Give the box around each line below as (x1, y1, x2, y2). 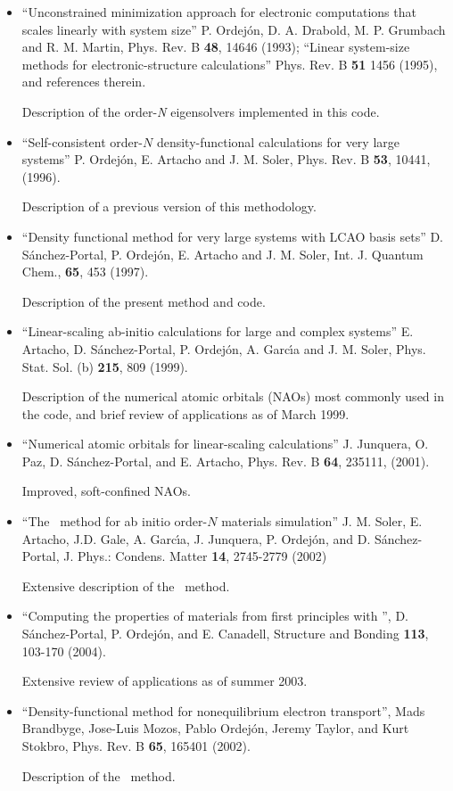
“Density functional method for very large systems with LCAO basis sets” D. (21, 227, 444, 245)
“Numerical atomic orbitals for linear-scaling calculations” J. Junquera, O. (21, 434, 429, 453)
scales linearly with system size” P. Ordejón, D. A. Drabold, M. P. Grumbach (21, 20, 446, 38)
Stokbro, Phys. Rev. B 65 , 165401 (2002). (21, 737, 251, 754)
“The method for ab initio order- (21, 512, 208, 531)
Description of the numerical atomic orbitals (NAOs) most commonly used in (21, 387, 444, 406)
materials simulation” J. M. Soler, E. (221, 512, 423, 531)
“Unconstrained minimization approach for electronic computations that (21, 3, 416, 21)
